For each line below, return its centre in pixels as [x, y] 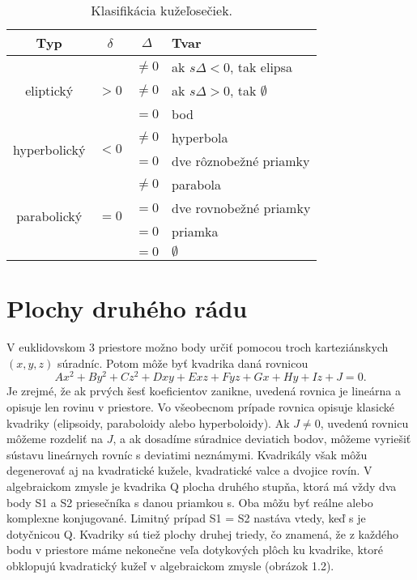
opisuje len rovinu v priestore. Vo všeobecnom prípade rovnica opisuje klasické [200, 406]
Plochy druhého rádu [127, 308]
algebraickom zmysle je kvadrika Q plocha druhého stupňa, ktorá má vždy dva [202, 486]
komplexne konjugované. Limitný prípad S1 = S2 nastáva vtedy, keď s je [186, 518]
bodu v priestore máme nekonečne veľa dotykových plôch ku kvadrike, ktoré [195, 550]
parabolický [49, 216]
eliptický [49, 90]
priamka [195, 231]
